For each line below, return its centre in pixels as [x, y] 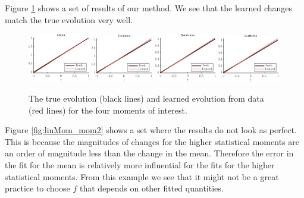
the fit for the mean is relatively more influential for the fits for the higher [140, 165]
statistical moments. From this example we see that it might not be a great [142, 176]
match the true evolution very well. [69, 19]
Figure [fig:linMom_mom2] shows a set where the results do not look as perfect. [151, 130]
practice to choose [37, 188]
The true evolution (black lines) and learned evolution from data [146, 98]
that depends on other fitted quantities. [151, 188]
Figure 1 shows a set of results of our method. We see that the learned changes [149, 8]
